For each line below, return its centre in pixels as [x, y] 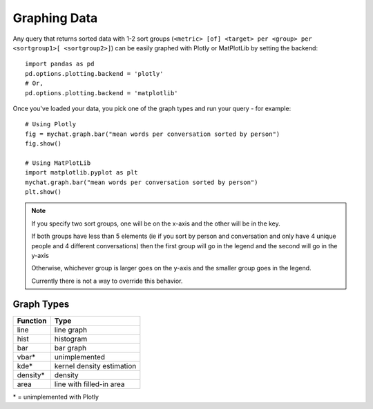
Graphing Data [55, 18]
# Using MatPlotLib [58, 163]
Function [32, 321]
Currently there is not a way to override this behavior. [107, 281]
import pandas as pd [60, 64]
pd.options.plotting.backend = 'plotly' [94, 73]
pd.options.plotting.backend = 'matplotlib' [102, 93]
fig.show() [44, 144]
